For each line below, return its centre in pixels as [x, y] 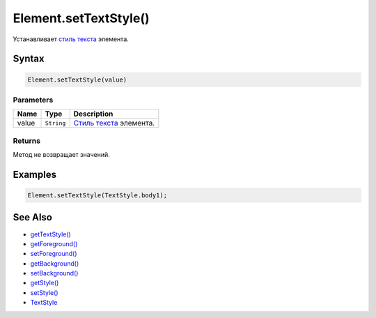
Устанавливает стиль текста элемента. [71, 39]
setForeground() [54, 254]
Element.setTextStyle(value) [77, 79]
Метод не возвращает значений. [62, 155]
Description [93, 114]
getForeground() [54, 243]
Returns [27, 141]
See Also [32, 217]
